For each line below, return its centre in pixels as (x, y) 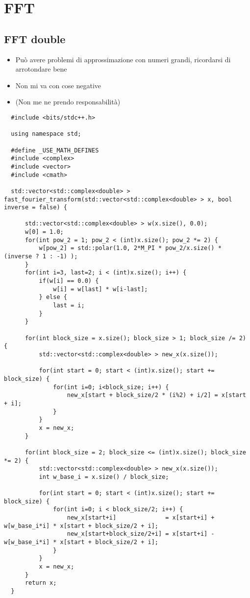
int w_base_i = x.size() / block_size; (104, 477)
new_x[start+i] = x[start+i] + (141, 518)
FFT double (35, 38)
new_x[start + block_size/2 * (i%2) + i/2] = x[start (156, 395)
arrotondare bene (41, 69)
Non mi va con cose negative (58, 85)
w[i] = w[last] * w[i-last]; (100, 289)
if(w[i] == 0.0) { (69, 281)
